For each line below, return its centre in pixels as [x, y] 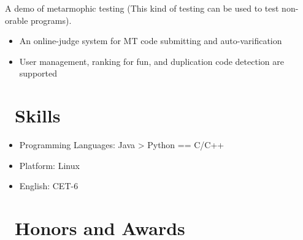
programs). [51, 20]
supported [38, 73]
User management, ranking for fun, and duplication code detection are [151, 61]
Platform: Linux [49, 165]
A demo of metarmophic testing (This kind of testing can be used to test [142, 8]
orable [17, 20]
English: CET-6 [49, 186]
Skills [38, 115]
